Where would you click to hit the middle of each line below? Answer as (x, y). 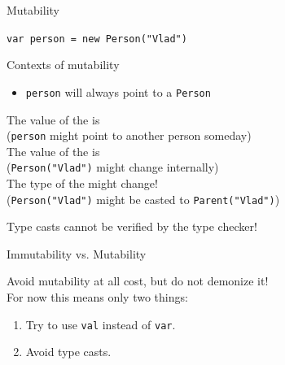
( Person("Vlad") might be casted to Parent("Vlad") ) (143, 199)
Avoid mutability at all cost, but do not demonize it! (138, 281)
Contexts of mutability (63, 65)
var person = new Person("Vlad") (97, 39)
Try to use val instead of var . (101, 324)
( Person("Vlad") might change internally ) (113, 167)
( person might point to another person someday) (129, 135)
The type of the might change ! (82, 183)
